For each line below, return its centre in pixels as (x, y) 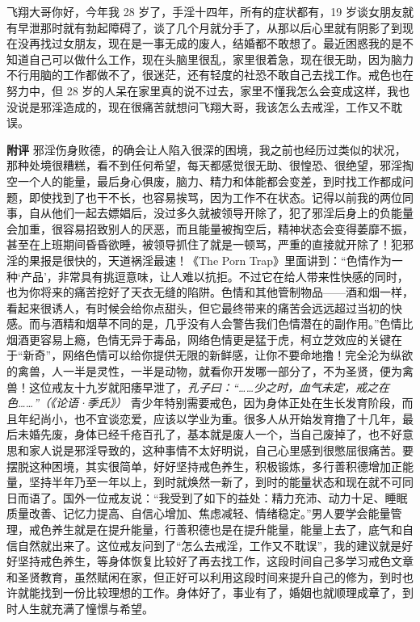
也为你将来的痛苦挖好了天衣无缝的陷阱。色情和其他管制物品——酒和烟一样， (210, 292)
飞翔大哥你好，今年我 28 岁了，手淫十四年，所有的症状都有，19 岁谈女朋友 (204, 11)
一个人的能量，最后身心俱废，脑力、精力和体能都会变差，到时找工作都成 (210, 181)
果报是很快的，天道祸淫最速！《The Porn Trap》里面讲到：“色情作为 (210, 260)
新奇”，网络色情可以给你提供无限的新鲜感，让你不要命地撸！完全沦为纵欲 (218, 355)
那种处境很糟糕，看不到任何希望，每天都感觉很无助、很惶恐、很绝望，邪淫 (204, 165)
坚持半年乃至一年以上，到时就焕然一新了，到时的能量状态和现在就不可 (215, 482)
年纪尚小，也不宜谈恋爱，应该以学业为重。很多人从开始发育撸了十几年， (210, 418)
